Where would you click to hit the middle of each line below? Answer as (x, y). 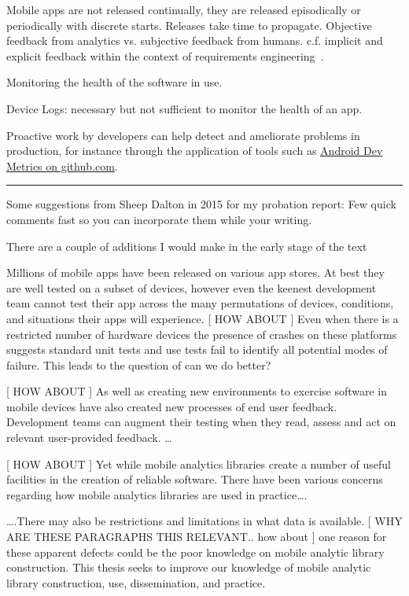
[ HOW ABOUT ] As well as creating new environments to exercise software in (197, 391)
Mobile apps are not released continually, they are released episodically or (184, 9)
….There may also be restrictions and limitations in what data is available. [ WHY (204, 521)
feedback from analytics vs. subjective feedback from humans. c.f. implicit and (195, 40)
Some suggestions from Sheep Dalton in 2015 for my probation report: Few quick (201, 204)
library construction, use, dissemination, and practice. (136, 582)
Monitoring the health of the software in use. (114, 82)
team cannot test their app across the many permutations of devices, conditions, (200, 303)
